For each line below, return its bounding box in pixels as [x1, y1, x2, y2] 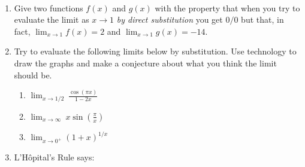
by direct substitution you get [116, 13, 223, 26]
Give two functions [14, 1, 83, 14]
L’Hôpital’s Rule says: [14, 151, 95, 163]
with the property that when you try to [155, 1, 300, 14]
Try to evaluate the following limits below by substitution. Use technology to [14, 45, 297, 57]
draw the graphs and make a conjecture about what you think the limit [14, 56, 277, 69]
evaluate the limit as [14, 13, 89, 26]
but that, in [241, 13, 284, 26]
